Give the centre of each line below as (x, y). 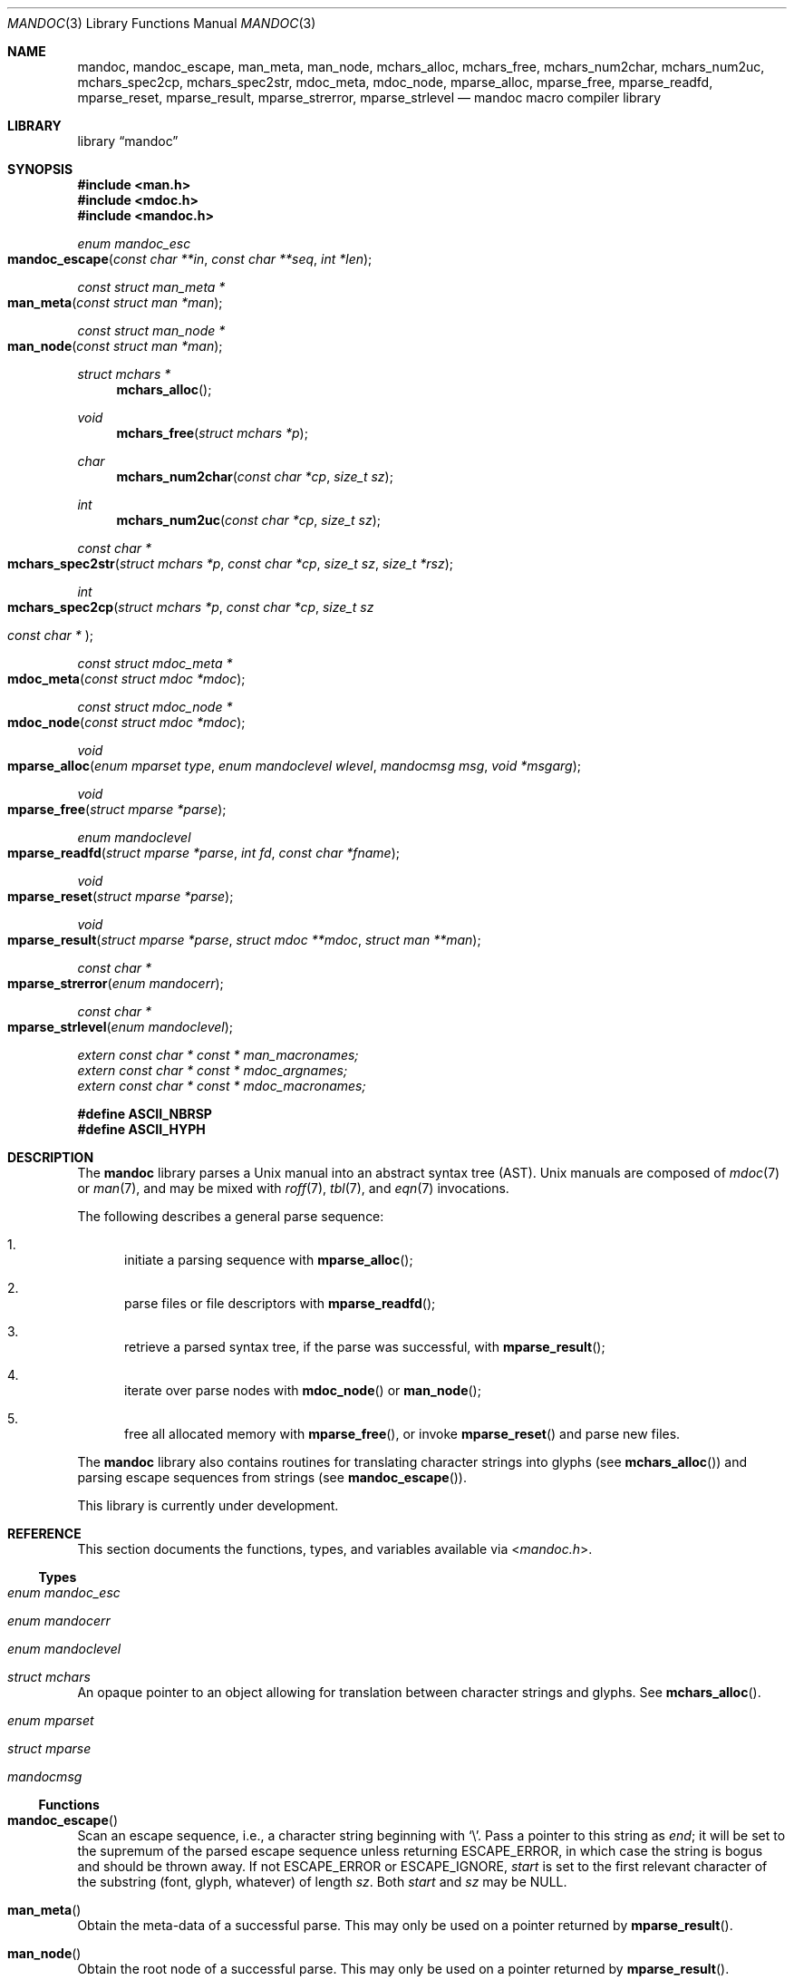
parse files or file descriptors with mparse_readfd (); (280, 1303)
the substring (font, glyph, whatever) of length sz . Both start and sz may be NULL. (322, 1882)
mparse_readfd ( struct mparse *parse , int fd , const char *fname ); (204, 853)
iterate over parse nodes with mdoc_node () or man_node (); (303, 1390)
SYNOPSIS (40, 169)
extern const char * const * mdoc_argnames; (213, 1070)
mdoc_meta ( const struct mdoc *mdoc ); (126, 679)
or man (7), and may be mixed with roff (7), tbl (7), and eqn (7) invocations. (293, 1188)
